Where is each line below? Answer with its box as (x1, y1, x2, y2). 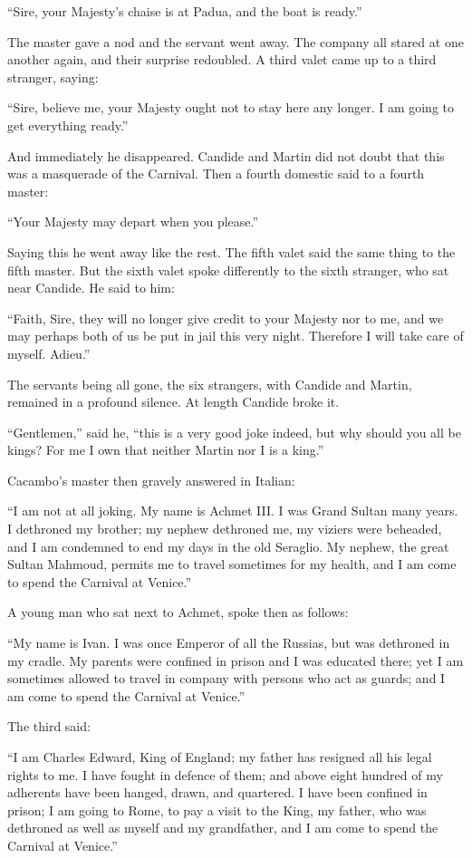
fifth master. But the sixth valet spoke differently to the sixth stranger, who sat (7, 260, 449, 279)
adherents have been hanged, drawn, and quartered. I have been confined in (7, 783, 428, 802)
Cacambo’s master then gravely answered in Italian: (7, 470, 295, 489)
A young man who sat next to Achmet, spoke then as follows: (7, 603, 349, 622)
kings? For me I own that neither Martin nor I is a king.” (7, 440, 324, 459)
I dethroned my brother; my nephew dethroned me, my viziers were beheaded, (7, 519, 442, 538)
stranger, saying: (7, 67, 99, 86)
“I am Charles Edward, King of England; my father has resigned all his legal (7, 747, 432, 766)
